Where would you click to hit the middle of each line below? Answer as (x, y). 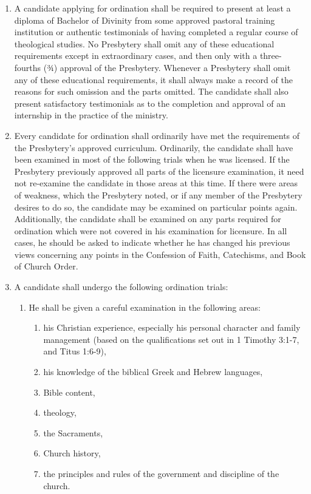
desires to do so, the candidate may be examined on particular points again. (156, 207)
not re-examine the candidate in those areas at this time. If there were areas (156, 183)
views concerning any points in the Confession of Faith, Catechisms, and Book (160, 254)
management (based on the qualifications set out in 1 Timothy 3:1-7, (171, 339)
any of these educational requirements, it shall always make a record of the (153, 79)
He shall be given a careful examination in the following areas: (145, 307)
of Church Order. (46, 266)
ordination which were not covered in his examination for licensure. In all (151, 230)
